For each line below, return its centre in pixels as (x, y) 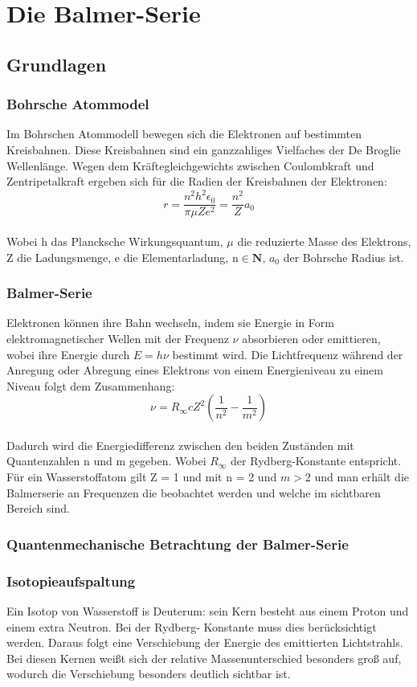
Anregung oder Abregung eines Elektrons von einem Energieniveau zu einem (195, 370)
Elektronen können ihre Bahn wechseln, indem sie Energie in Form (170, 323)
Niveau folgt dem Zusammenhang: (91, 385)
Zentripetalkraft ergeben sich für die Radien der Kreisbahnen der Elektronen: (197, 181)
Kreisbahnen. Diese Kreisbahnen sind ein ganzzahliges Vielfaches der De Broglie (204, 149)
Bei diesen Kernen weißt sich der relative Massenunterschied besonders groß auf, (204, 658)
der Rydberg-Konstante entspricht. (316, 461)
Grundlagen (57, 64)
